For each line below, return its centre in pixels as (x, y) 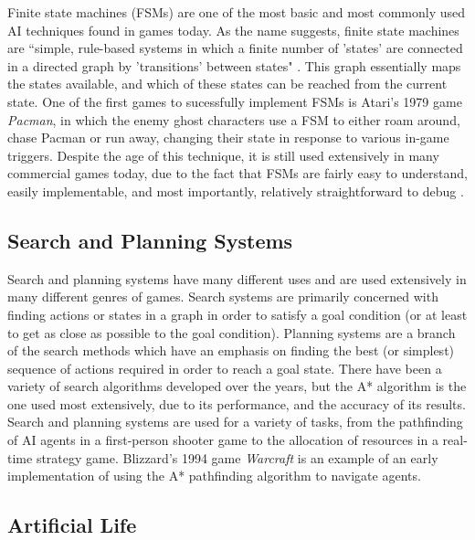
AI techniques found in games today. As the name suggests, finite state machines (233, 30)
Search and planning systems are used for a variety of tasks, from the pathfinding (235, 422)
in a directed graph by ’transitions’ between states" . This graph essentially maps (234, 65)
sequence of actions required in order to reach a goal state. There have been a (225, 368)
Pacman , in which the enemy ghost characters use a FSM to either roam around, (234, 119)
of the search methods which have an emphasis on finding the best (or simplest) (231, 350)
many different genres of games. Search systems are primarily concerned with (223, 296)
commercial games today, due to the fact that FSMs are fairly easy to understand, (237, 173)
